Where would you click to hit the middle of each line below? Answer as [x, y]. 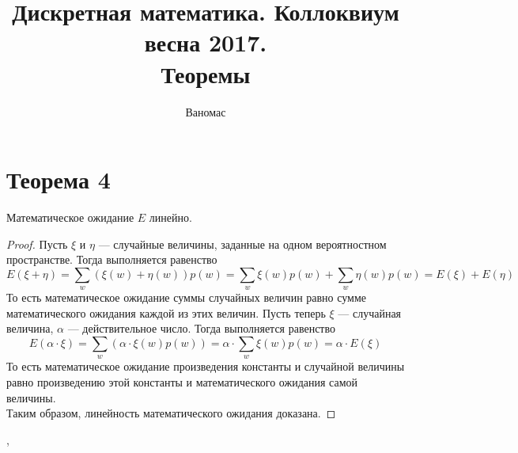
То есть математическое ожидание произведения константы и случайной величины [206, 366]
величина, [30, 328]
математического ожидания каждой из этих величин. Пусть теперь [166, 312]
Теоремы [206, 73]
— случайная [370, 312]
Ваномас [206, 111]
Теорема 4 [59, 179]
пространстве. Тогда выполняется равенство [112, 259]
